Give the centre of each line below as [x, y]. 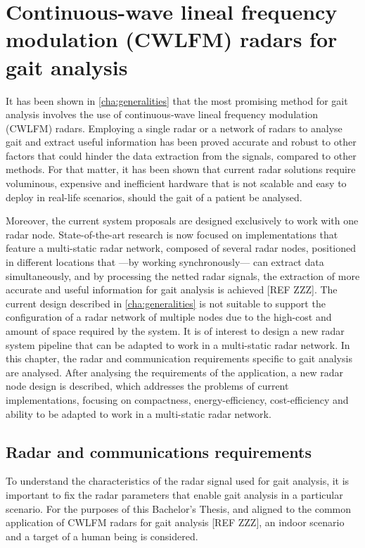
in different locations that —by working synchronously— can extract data [165, 262]
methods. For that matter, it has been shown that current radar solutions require [181, 169]
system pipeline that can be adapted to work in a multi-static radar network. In [178, 344]
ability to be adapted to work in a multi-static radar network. [139, 413]
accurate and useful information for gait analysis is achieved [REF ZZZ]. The [172, 289]
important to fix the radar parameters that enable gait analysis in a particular [174, 494]
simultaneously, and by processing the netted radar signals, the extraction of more [183, 275]
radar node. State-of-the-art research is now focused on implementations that [172, 234]
